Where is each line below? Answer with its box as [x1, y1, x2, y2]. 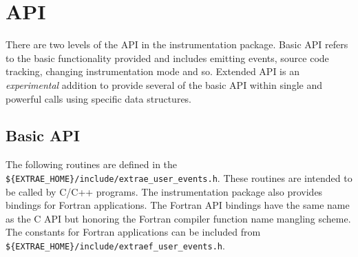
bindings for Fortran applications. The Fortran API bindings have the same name [6, 198, 350, 212]
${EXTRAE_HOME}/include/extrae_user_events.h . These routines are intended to [6, 170, 352, 185]
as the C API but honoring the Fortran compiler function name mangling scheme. [6, 211, 351, 225]
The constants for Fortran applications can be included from [6, 225, 261, 239]
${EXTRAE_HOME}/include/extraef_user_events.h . [6, 238, 225, 252]
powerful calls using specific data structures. [6, 91, 192, 105]
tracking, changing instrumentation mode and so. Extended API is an [6, 64, 299, 79]
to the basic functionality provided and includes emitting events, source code [6, 50, 329, 65]
